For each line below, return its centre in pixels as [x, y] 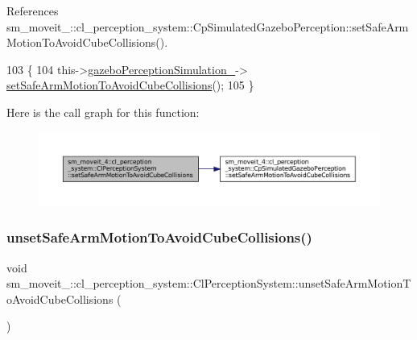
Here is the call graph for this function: [103, 112]
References [33, 10]
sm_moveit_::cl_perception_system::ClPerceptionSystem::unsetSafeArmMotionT [209, 283]
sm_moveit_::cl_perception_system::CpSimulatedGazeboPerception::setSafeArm [208, 26]
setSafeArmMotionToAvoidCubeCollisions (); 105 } [130, 85]
